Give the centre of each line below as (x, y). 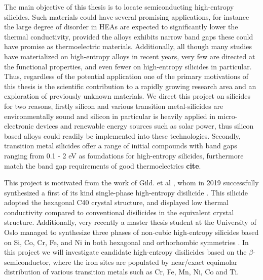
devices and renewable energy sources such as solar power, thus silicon (145, 126)
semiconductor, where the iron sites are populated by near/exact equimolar (121, 262)
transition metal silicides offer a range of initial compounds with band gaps (121, 146)
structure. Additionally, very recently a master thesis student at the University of (130, 222)
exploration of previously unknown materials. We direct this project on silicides (127, 96)
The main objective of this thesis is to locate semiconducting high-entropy (119, 7)
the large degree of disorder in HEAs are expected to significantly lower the (121, 27)
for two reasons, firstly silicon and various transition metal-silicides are (114, 106)
